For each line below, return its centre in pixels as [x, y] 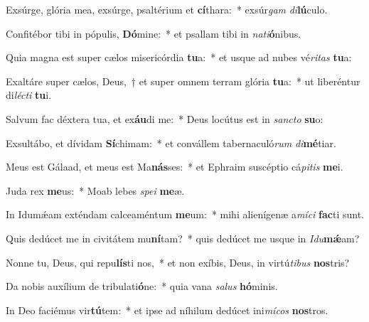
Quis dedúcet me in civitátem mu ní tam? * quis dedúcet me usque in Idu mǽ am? [183, 238]
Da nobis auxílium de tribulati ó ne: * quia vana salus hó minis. [142, 286]
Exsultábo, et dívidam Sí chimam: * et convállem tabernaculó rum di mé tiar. [171, 143]
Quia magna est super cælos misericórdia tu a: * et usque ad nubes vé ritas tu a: [179, 57]
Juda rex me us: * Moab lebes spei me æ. [95, 190]
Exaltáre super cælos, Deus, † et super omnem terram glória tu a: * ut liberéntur [183, 81]
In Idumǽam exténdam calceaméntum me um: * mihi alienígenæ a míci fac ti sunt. [185, 214]
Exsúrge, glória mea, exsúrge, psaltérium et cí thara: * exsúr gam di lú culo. [167, 9]
